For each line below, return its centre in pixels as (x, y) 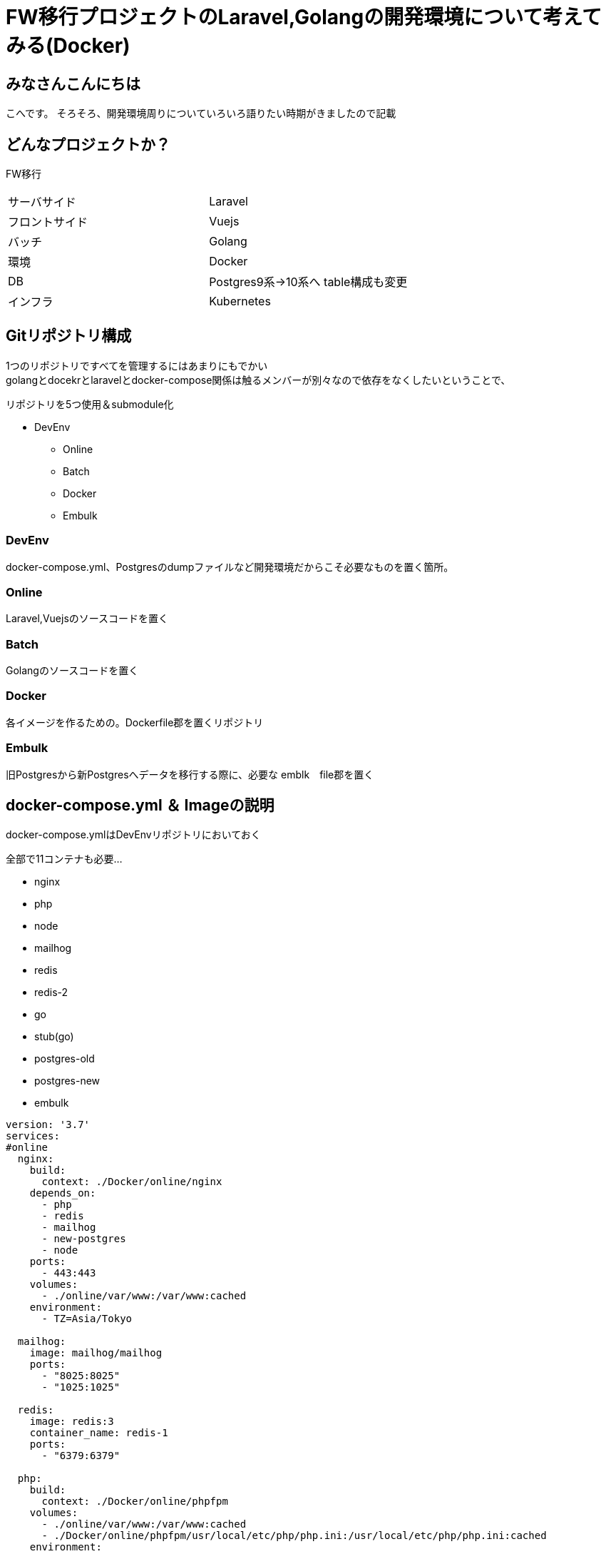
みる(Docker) (68, 46)
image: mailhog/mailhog (96, 1353)
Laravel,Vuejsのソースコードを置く (87, 619)
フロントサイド (48, 222)
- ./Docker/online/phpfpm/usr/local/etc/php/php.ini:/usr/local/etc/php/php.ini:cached (294, 1536)
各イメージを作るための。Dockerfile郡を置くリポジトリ (135, 722)
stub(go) (54, 1037)
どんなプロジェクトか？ (88, 144)
